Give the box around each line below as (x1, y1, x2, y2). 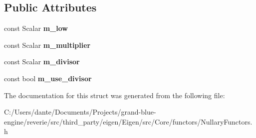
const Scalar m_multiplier (4, 39, 91, 50)
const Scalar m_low (4, 23, 68, 33)
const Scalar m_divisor (4, 56, 80, 67)
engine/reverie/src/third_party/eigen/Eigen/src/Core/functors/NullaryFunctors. (4, 116, 253, 127)
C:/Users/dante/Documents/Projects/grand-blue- (4, 107, 156, 117)
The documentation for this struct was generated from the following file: (4, 90, 225, 100)
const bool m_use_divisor (4, 73, 92, 83)
